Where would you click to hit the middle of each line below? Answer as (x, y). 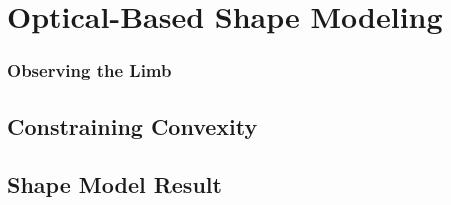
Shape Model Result (114, 184)
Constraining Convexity (132, 125)
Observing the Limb (89, 70)
